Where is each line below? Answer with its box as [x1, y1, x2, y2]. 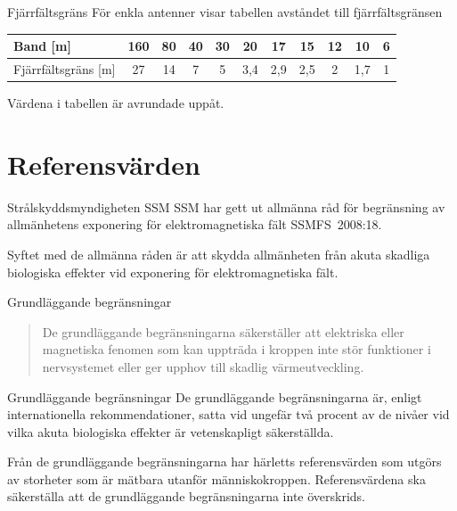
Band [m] [13, 37, 71, 55]
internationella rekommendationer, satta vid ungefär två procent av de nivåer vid [7, 405, 450, 424]
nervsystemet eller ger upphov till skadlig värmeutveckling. [42, 357, 364, 375]
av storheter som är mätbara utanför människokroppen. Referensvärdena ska [7, 469, 426, 488]
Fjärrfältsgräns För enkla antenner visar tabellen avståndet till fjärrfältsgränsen [7, 3, 443, 21]
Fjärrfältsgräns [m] [13, 59, 116, 78]
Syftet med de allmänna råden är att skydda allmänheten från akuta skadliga [7, 244, 430, 263]
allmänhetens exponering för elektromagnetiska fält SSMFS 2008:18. [7, 215, 382, 234]
